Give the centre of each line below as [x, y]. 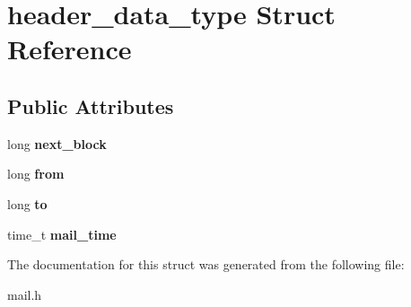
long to [27, 203]
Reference [70, 49]
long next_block [57, 143]
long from [36, 174]
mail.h [25, 294]
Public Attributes [91, 105]
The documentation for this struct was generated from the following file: [206, 264]
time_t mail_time [62, 234]
